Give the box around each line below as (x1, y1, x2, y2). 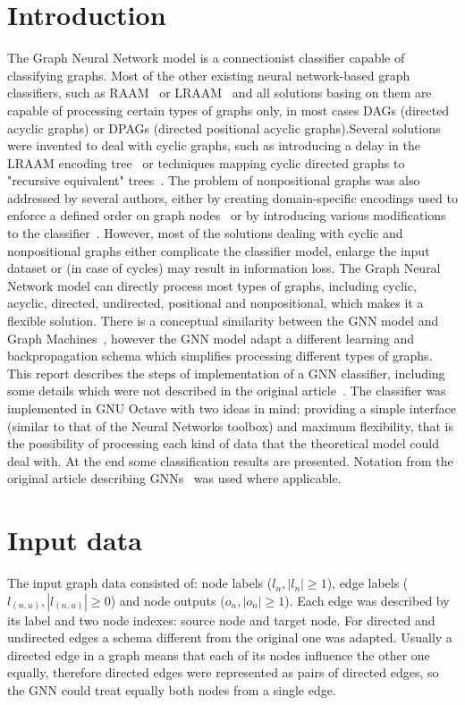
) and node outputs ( (110, 590, 225, 609)
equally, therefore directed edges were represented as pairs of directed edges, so (7, 663, 439, 682)
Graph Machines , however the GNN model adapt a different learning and (7, 328, 415, 347)
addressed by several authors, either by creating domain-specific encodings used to (7, 188, 458, 207)
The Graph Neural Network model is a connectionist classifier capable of (7, 48, 405, 67)
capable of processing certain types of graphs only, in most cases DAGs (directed (7, 100, 450, 119)
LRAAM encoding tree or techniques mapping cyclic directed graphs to (7, 153, 405, 172)
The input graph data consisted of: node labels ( (7, 573, 273, 592)
